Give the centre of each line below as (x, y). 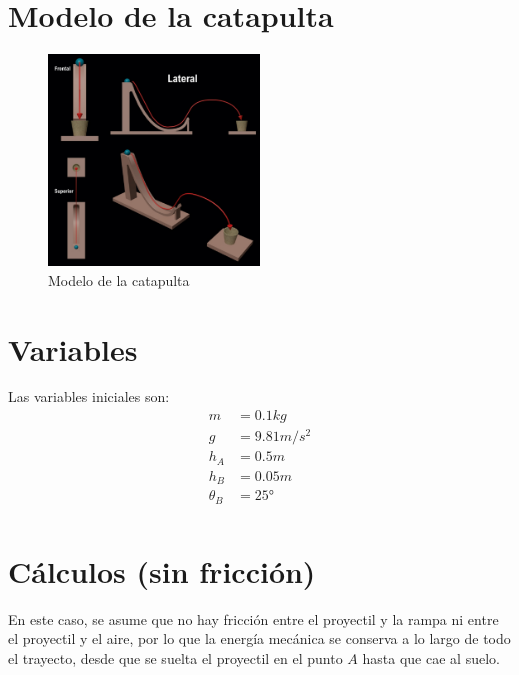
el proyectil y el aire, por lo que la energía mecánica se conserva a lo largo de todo (259, 638)
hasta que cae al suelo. (431, 657)
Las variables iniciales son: (89, 396)
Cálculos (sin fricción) (162, 570)
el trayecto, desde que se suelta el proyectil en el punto (175, 657)
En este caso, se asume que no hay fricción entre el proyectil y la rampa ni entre (253, 618)
